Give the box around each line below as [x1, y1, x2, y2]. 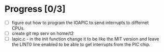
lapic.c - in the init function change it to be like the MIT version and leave [11, 36, 159, 42]
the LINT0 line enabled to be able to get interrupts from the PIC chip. [11, 42, 151, 48]
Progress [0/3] [4, 3, 66, 15]
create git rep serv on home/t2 [11, 30, 74, 36]
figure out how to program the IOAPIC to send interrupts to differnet [11, 20, 149, 26]
